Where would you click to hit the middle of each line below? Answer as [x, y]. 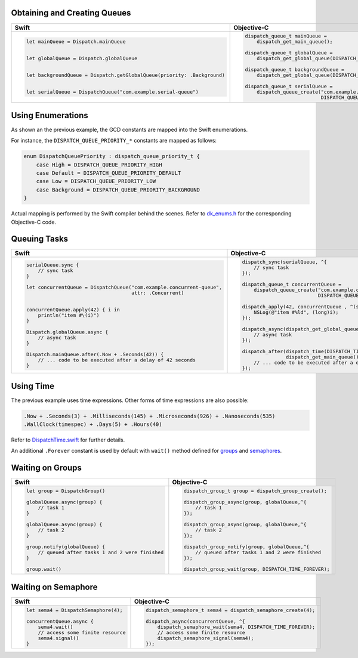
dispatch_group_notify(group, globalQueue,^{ [246, 547]
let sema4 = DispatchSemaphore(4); [74, 610]
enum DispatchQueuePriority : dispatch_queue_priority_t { [112, 156]
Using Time [33, 386]
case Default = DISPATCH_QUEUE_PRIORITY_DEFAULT [109, 173]
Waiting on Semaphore [54, 587]
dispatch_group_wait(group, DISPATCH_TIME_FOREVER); [257, 569]
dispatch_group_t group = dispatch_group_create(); [255, 491]
